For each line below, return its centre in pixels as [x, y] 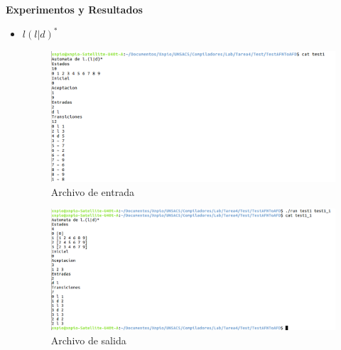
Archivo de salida [88, 340]
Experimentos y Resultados [74, 9]
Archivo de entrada [92, 191]
